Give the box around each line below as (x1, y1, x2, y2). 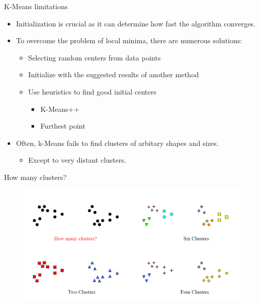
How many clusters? (4, 171, 67, 182)
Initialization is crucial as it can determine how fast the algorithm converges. (16, 18, 256, 28)
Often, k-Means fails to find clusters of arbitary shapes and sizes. (16, 137, 219, 148)
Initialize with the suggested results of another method (28, 69, 199, 80)
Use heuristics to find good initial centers (28, 86, 157, 97)
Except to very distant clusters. (28, 155, 126, 165)
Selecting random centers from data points (28, 52, 161, 63)
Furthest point (40, 120, 85, 131)
